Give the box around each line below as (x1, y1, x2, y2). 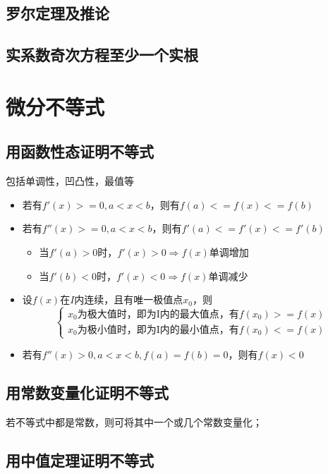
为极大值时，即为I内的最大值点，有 (77, 309, 239, 320)
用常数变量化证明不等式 (6, 382, 169, 403)
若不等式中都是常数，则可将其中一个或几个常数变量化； (6, 415, 262, 430)
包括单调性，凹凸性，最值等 (6, 174, 134, 188)
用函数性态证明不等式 (6, 140, 154, 162)
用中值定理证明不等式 (6, 449, 154, 471)
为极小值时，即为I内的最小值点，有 (77, 325, 239, 335)
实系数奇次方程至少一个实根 (6, 44, 198, 66)
